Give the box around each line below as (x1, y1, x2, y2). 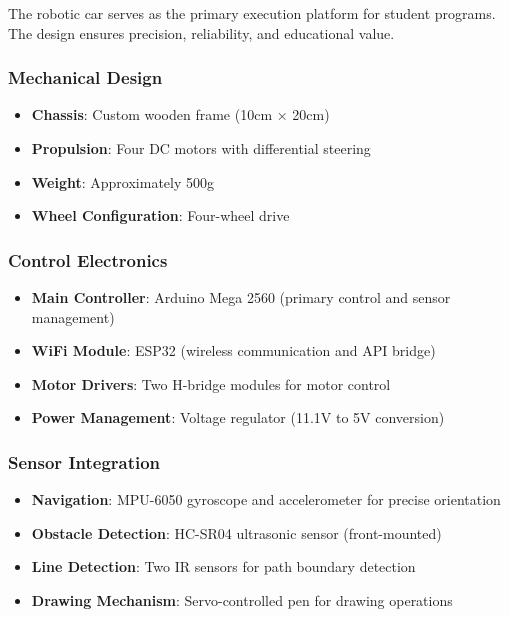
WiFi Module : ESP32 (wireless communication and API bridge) (31, 340, 436, 361)
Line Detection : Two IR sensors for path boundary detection (31, 556, 416, 577)
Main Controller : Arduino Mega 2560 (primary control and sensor (31, 287, 451, 307)
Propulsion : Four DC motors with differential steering (31, 138, 371, 158)
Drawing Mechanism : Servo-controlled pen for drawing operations (31, 589, 453, 610)
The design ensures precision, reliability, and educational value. (8, 22, 395, 43)
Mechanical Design (8, 65, 163, 90)
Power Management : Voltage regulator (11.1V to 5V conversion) (31, 407, 445, 428)
